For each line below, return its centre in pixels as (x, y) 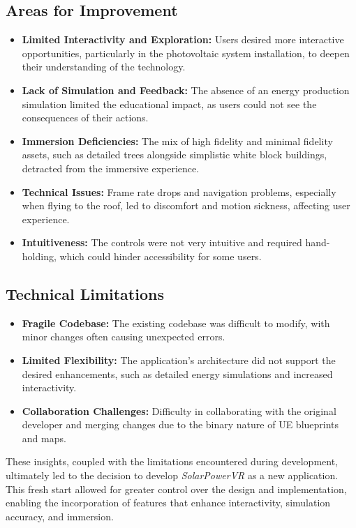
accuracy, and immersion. (60, 516)
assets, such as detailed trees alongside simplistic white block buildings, (175, 154)
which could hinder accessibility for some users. (161, 256)
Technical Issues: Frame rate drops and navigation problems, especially (179, 191)
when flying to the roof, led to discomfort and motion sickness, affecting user (186, 205)
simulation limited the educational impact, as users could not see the (169, 104)
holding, (39, 256)
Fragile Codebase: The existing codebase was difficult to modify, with (176, 323)
